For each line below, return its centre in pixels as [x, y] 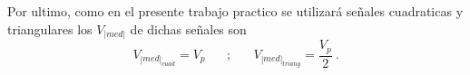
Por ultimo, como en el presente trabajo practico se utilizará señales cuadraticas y [235, 11]
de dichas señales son [188, 28]
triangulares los [50, 28]
